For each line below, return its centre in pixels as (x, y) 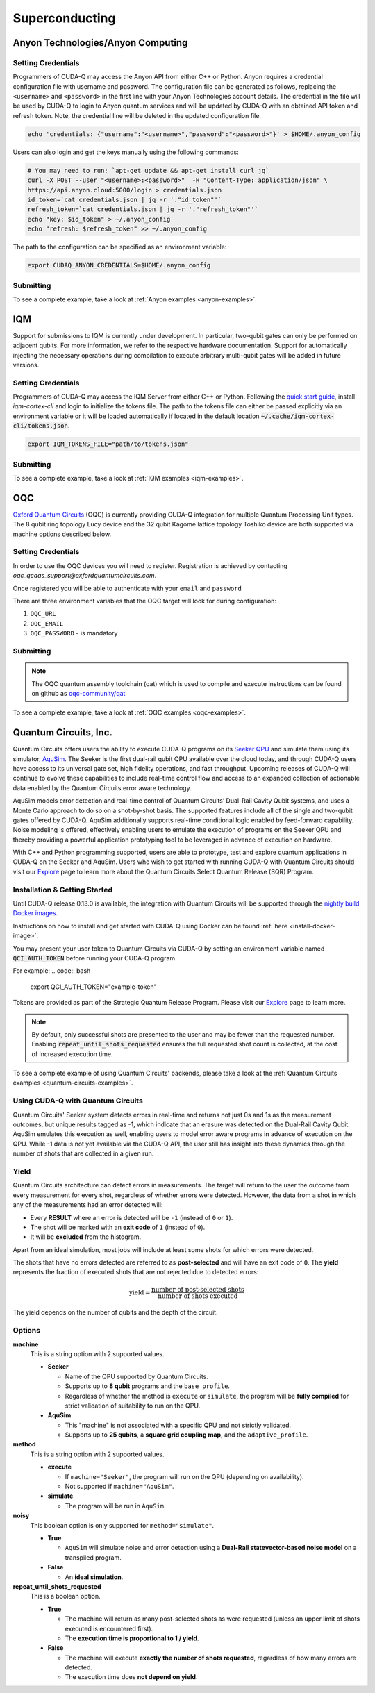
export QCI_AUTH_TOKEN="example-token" (93, 987)
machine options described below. (62, 534)
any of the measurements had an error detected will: (88, 1205)
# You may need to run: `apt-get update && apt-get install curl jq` (148, 170)
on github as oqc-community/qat (78, 693)
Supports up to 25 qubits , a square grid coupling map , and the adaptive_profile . (186, 1435)
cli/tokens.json (41, 426)
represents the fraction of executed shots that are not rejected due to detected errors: (136, 1272)
